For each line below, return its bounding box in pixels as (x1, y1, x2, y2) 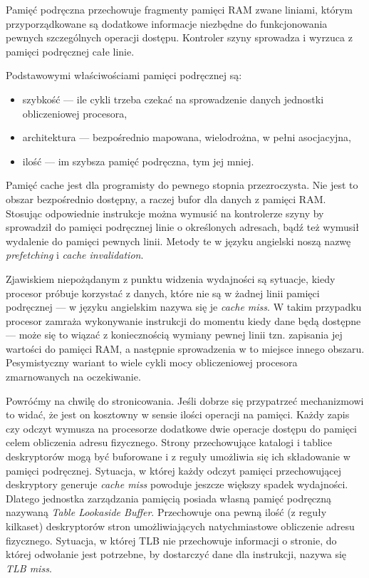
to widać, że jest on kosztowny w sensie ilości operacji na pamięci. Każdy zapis (6, 407, 350, 422)
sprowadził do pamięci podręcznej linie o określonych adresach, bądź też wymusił (6, 220, 359, 234)
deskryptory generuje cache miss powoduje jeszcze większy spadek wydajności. (6, 477, 348, 492)
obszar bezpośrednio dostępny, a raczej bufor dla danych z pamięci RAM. (6, 191, 326, 206)
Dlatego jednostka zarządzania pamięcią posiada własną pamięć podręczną (6, 490, 332, 505)
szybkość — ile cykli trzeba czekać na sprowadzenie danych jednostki (22, 91, 324, 106)
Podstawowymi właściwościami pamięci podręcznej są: (6, 68, 242, 83)
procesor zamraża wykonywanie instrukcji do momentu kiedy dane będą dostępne (6, 313, 361, 328)
